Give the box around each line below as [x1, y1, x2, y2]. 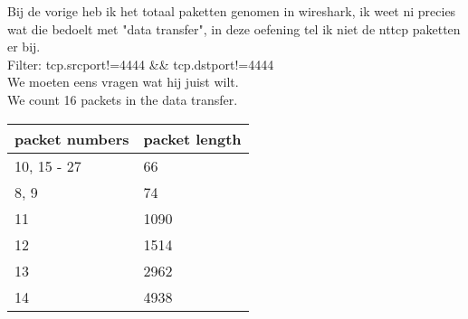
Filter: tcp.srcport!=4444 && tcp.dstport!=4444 [7, 54, 274, 73]
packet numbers [14, 127, 129, 149]
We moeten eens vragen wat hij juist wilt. [7, 72, 239, 91]
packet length [143, 127, 242, 149]
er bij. [7, 37, 41, 56]
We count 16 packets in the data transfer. [7, 89, 238, 108]
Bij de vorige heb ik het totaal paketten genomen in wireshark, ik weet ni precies [7, 2, 456, 20]
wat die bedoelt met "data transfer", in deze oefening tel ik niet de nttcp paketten [7, 19, 461, 38]
